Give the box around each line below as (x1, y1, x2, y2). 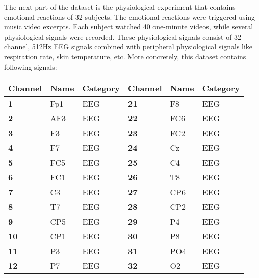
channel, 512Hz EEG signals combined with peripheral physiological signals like (4, 41, 253, 52)
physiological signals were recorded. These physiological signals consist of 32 (4, 31, 242, 42)
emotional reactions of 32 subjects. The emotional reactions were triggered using (4, 11, 255, 22)
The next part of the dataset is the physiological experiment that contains (4, 2, 236, 12)
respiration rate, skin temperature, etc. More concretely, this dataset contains (4, 51, 246, 61)
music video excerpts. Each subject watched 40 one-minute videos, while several (4, 21, 253, 32)
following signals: (4, 61, 57, 72)
